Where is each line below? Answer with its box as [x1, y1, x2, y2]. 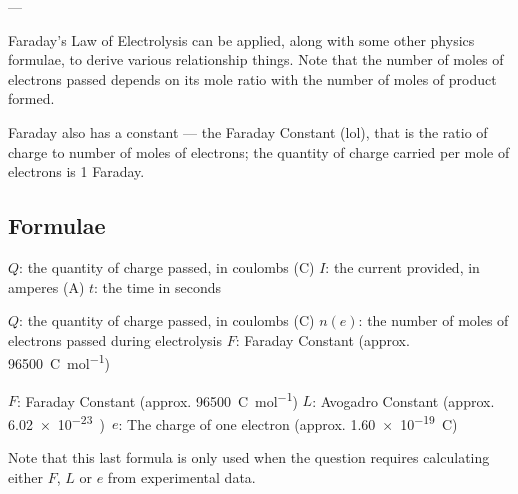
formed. [8, 88, 55, 109]
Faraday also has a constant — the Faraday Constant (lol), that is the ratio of [8, 121, 488, 142]
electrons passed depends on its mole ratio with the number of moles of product [8, 68, 497, 89]
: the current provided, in [325, 256, 480, 277]
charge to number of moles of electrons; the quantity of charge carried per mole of [8, 141, 510, 162]
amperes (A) [8, 276, 85, 297]
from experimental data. [107, 466, 256, 487]
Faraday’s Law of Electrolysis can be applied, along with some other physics [8, 29, 475, 50]
